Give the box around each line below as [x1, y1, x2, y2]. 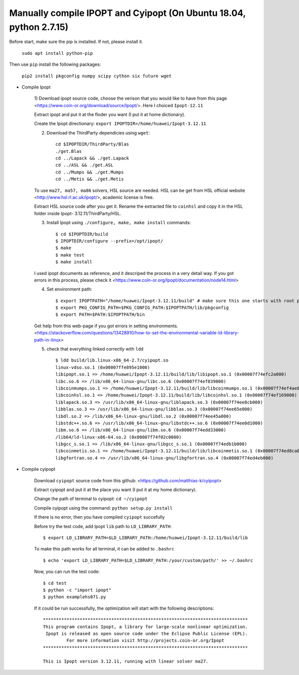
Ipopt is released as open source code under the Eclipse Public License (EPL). [45, 631, 248, 636]
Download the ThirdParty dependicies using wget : [46, 130, 150, 135]
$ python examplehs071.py [43, 594, 107, 600]
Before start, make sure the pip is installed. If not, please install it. [9, 39, 144, 45]
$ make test [55, 252, 85, 258]
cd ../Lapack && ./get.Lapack [55, 155, 130, 161]
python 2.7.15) [9, 21, 69, 32]
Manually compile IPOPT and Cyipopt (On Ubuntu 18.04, [9, 7, 246, 18]
